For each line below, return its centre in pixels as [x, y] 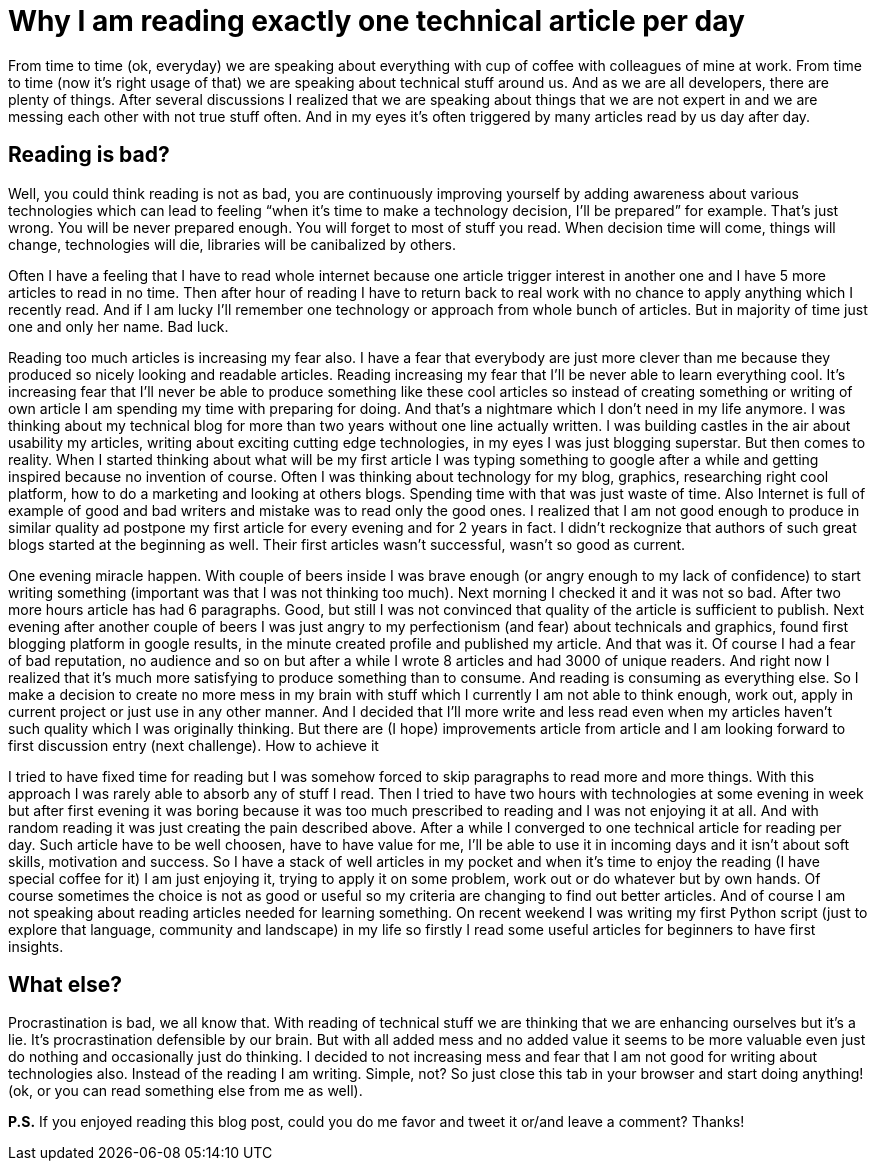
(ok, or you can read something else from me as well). [185, 1091]
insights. [36, 946]
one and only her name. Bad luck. [118, 326]
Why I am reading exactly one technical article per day [376, 21]
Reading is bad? [89, 155]
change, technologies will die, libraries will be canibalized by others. [232, 244]
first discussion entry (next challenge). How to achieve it [193, 745]
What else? [65, 985]
